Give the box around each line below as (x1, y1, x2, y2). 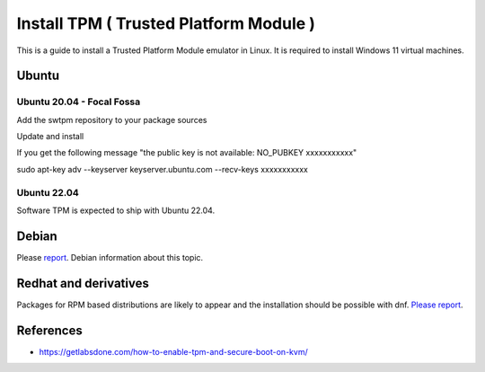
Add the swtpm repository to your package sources (16, 114, 207, 125)
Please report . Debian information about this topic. (16, 252, 204, 262)
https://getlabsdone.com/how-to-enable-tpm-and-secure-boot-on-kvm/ (39, 346, 309, 357)
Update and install (16, 131, 84, 142)
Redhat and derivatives (16, 275, 150, 291)
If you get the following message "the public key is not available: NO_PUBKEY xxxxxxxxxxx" (16, 147, 357, 158)
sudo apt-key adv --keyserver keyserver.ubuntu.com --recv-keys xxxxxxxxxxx (16, 164, 309, 174)
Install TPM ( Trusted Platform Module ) (16, 13, 316, 33)
